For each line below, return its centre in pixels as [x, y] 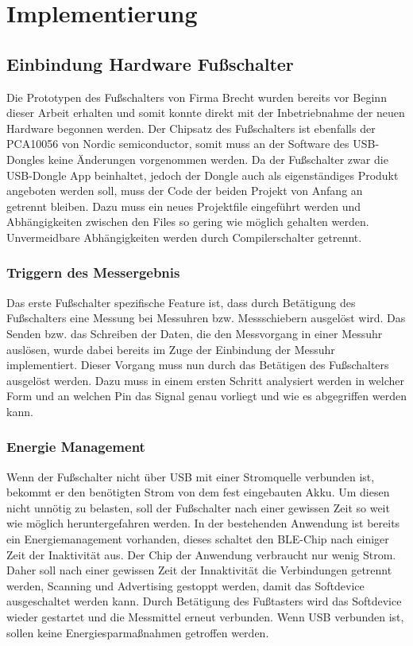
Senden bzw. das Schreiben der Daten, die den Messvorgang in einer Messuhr [195, 333]
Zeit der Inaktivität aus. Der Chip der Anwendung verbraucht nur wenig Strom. [201, 554]
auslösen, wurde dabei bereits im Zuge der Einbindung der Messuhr [171, 349]
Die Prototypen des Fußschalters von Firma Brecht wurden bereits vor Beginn [197, 97]
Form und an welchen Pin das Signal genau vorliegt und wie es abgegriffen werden [206, 396]
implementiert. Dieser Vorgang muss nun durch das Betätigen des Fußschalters [198, 365]
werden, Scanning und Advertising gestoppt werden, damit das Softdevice [185, 585]
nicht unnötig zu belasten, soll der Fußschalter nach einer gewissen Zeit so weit [198, 507]
